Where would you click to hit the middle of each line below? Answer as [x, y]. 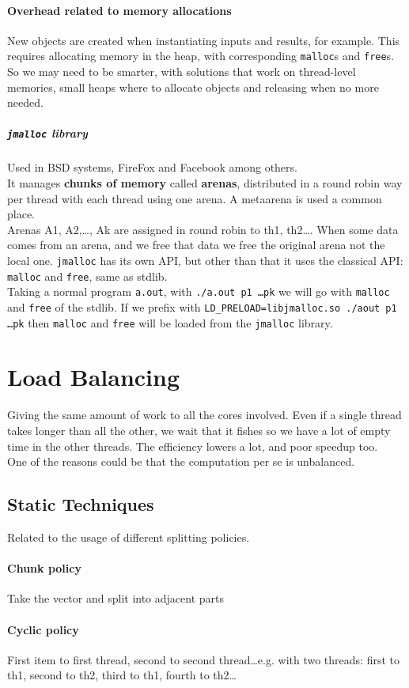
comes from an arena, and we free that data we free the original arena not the [196, 245]
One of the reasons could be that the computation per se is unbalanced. [181, 461]
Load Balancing [94, 377]
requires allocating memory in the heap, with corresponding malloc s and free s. [201, 56]
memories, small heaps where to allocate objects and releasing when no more [193, 87]
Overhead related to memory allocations [119, 10]
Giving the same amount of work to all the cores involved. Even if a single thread [204, 415]
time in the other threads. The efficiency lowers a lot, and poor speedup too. [193, 446]
